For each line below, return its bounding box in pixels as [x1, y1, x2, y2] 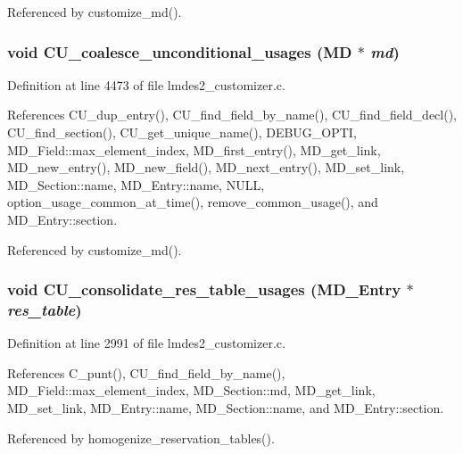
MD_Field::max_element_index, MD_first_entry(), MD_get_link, [7, 140, 381, 159]
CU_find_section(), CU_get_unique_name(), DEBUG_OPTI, [7, 123, 357, 141]
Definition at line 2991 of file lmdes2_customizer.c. [7, 334, 285, 352]
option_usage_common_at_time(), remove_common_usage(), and [7, 193, 378, 211]
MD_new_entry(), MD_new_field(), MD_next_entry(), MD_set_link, [7, 158, 405, 177]
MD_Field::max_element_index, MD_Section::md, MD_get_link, [7, 381, 376, 400]
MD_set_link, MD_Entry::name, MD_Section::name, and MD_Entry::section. [7, 399, 444, 417]
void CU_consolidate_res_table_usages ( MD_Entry [7, 278, 401, 301]
